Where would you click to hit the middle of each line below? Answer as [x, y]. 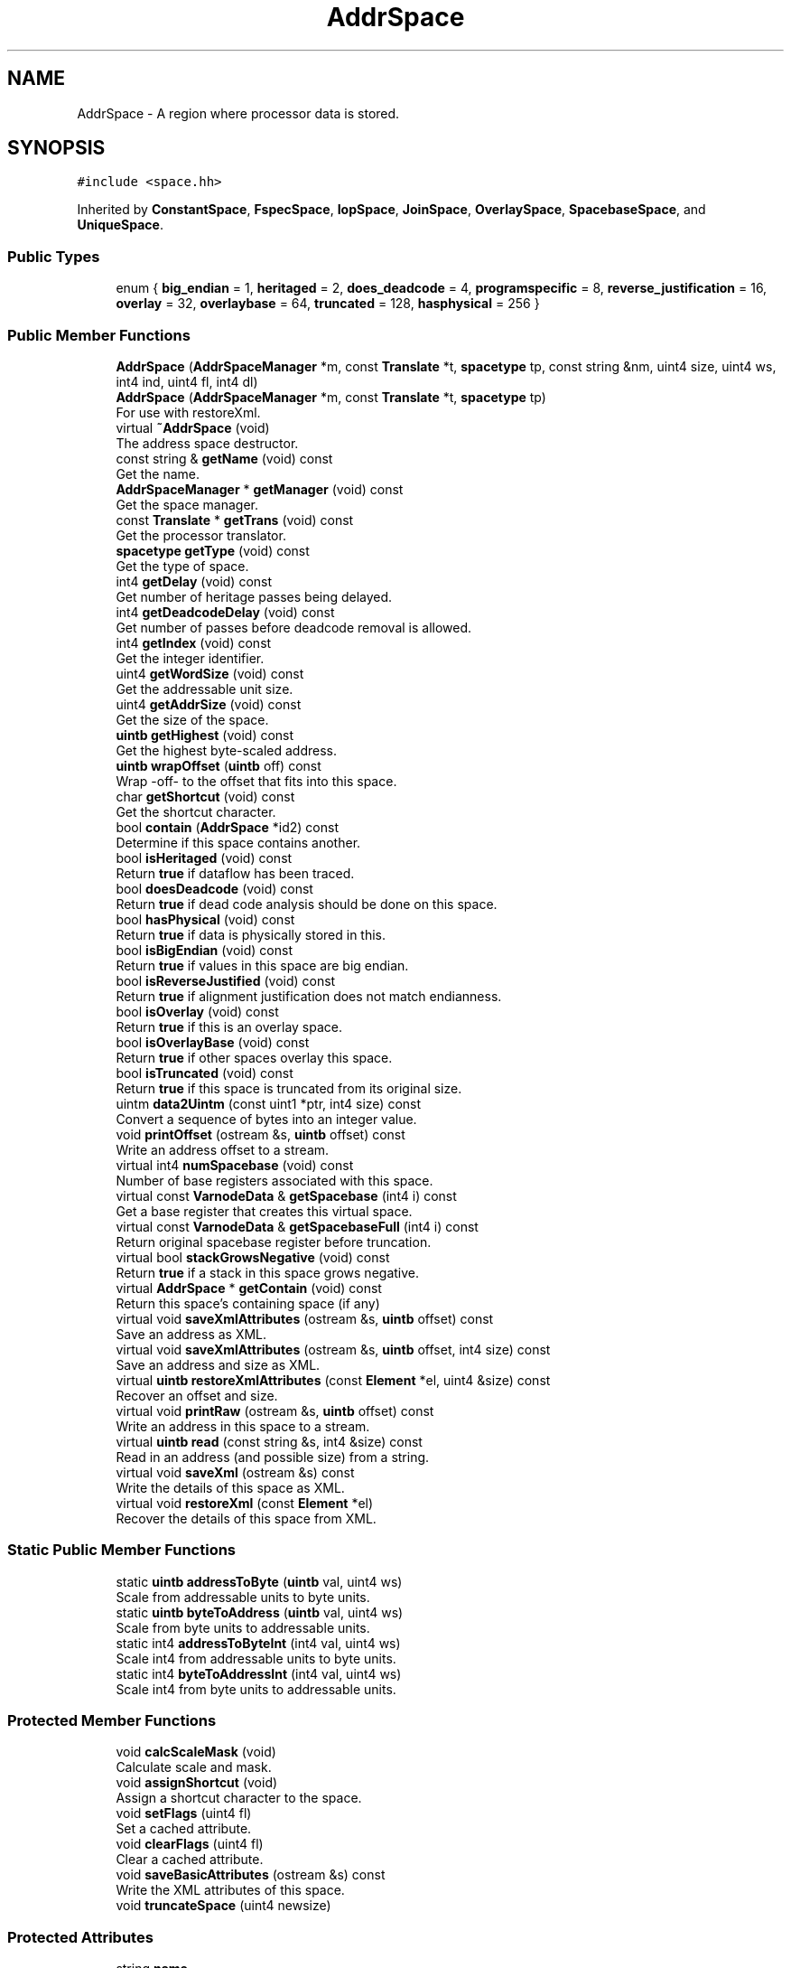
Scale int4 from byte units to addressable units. [256, 1689]
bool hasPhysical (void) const [205, 919]
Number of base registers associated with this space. [275, 1180]
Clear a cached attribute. [190, 1860]
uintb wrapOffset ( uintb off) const [219, 765]
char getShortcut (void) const [205, 796]
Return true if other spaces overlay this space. [254, 1057]
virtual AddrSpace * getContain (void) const [249, 1288]
